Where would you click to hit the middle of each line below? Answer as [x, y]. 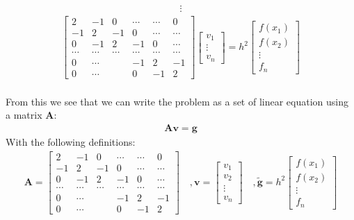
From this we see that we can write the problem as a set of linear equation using [177, 101]
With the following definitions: [71, 142]
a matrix [24, 115]
